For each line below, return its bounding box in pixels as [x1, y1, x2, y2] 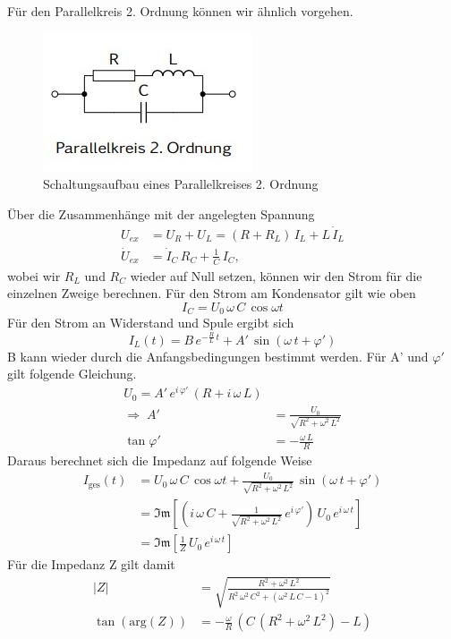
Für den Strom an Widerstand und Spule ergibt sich [7, 313, 294, 332]
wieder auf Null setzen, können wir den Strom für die [130, 266, 422, 285]
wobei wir [7, 266, 61, 285]
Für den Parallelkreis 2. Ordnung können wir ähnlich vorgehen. [7, 2, 353, 20]
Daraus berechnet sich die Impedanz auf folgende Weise [7, 451, 312, 469]
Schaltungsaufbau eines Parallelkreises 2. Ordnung [43, 175, 319, 193]
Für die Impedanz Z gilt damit [7, 555, 175, 574]
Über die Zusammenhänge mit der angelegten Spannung [7, 204, 315, 223]
